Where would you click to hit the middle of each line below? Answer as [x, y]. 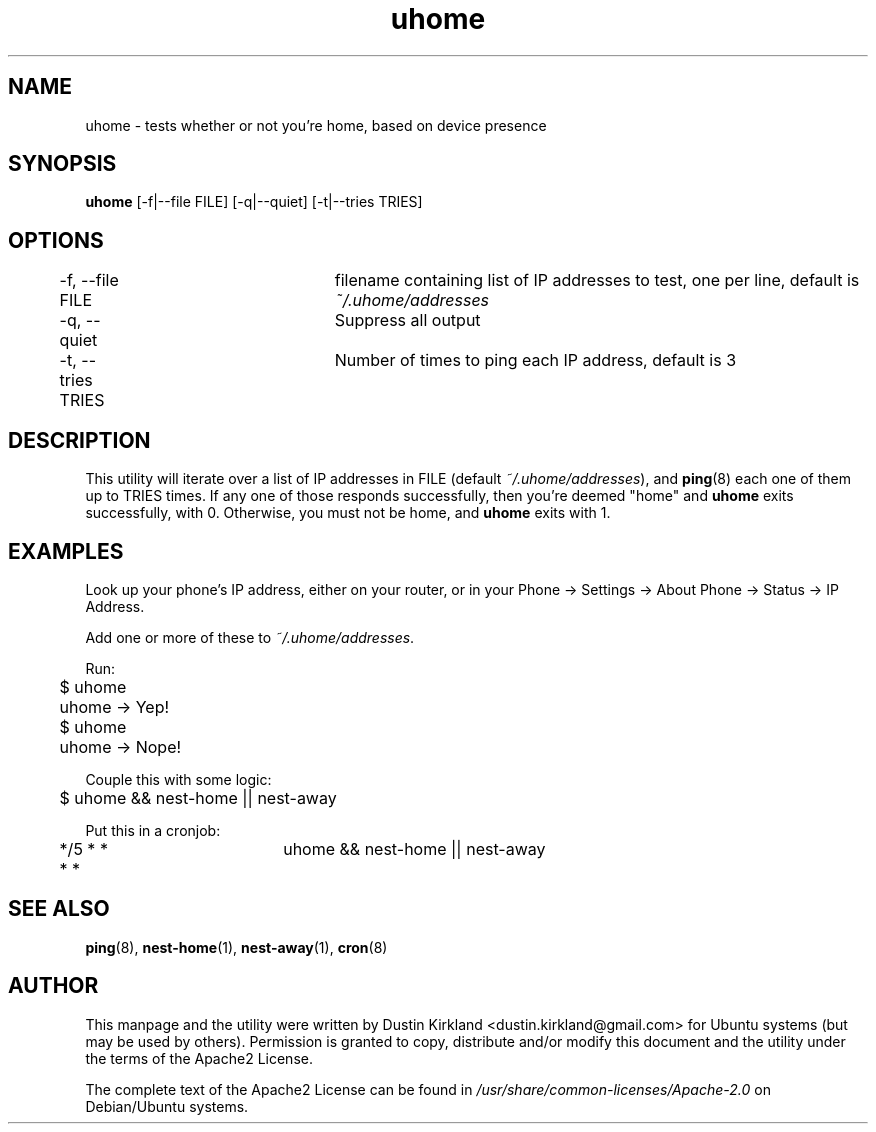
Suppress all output [407, 320]
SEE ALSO [59, 909]
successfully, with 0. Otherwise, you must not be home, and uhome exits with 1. [348, 513]
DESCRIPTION [79, 440]
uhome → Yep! [114, 706]
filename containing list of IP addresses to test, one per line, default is [597, 280]
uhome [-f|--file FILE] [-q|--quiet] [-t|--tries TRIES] [254, 202]
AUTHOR [53, 986]
